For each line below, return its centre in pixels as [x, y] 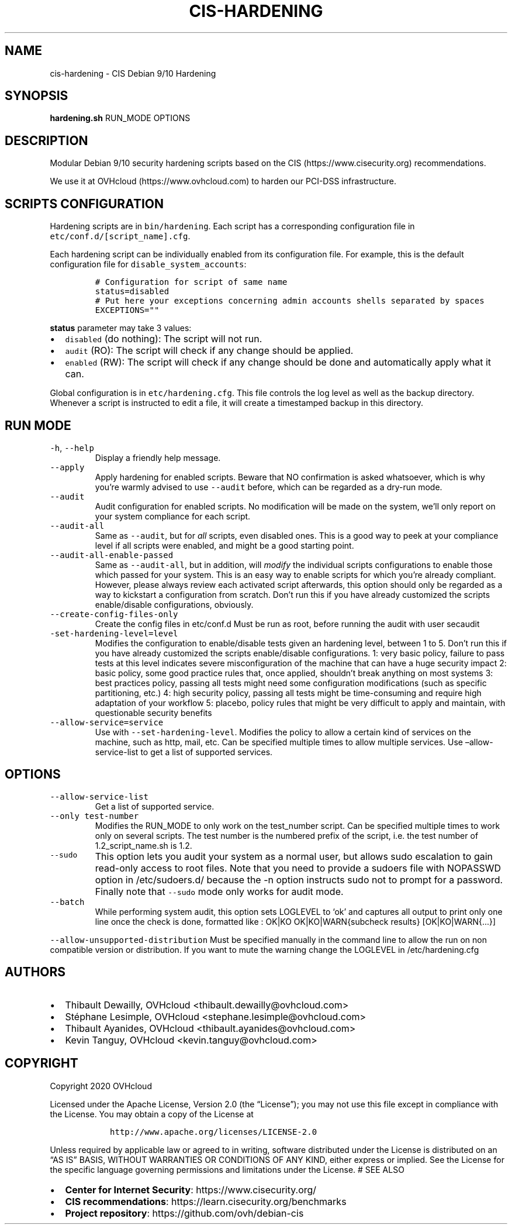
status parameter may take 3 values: [121, 328]
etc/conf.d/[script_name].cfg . [120, 236]
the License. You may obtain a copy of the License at [152, 1114]
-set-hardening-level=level [114, 633]
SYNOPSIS [37, 96]
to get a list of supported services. [207, 752]
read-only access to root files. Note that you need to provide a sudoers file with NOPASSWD [298, 868]
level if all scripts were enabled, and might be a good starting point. [224, 545]
